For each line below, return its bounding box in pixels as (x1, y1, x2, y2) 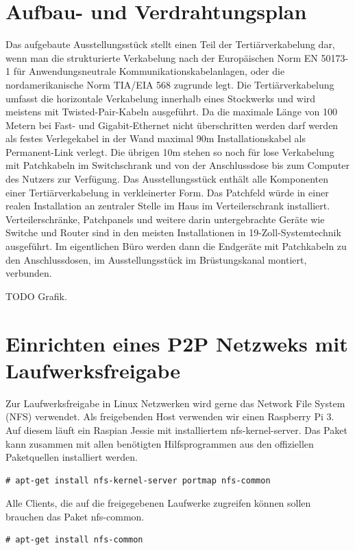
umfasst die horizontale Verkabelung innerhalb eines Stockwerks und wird (5, 91, 316, 105)
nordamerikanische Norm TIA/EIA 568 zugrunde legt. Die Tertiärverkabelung (5, 77, 334, 91)
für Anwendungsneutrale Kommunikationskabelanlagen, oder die (13, 64, 285, 78)
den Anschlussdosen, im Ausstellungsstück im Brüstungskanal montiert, (5, 252, 307, 266)
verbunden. (5, 266, 52, 280)
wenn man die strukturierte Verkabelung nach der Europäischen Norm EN (5, 50, 318, 65)
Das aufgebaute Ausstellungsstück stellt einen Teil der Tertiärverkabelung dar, (5, 37, 335, 51)
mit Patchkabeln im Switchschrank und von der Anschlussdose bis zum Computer (5, 158, 350, 172)
